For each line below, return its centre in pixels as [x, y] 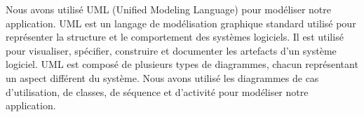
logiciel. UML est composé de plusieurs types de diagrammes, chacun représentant [182, 64]
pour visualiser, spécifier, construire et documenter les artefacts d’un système [171, 50]
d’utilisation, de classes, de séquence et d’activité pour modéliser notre [157, 91]
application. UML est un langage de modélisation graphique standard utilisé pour [181, 23]
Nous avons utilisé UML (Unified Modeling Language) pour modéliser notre [169, 9]
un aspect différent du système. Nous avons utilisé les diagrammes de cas [162, 77]
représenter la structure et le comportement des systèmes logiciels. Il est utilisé [175, 37]
